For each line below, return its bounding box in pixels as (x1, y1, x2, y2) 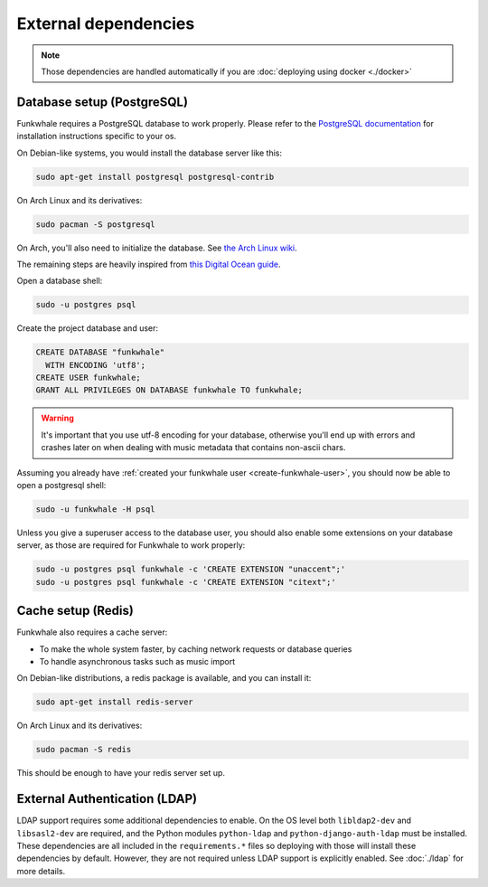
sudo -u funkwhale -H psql (35, 505, 155, 514)
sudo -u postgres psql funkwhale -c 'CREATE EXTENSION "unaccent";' (35, 564, 346, 574)
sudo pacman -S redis (35, 744, 132, 755)
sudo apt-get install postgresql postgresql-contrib (35, 172, 275, 182)
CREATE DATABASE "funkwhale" (35, 347, 165, 357)
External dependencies (16, 14, 195, 33)
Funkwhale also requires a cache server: (16, 627, 168, 637)
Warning (41, 412, 74, 424)
